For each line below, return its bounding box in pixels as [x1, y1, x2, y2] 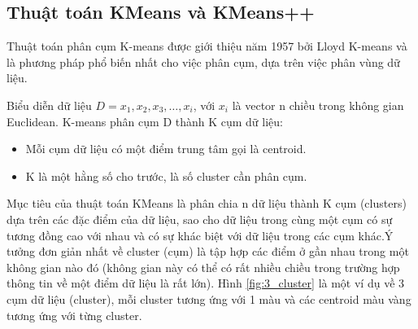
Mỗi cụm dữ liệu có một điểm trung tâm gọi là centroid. [25, 140, 307, 157]
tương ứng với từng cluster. [7, 306, 142, 323]
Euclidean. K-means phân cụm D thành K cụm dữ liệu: [7, 112, 283, 129]
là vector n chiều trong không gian [232, 96, 404, 113]
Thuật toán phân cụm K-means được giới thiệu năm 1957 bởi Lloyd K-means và [7, 37, 407, 55]
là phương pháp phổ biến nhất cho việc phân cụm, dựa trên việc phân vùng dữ [7, 53, 400, 70]
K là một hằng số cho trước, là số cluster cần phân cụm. [25, 167, 307, 184]
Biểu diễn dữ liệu [7, 96, 92, 113]
